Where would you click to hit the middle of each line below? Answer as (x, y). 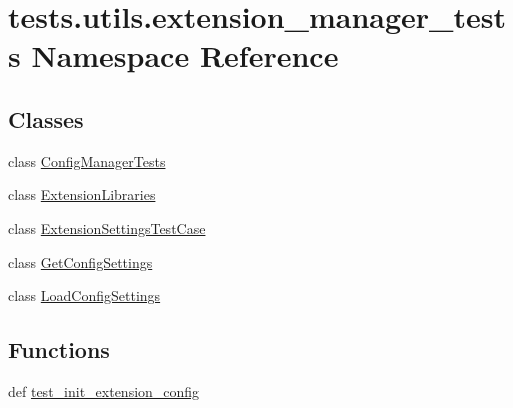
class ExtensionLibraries (82, 194)
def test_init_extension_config (104, 390)
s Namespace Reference (173, 55)
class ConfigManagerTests (87, 160)
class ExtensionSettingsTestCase (107, 227)
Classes (46, 118)
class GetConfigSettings (80, 261)
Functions (59, 349)
